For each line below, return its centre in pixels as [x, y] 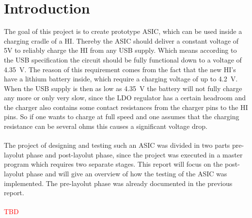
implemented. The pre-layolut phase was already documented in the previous [118, 183]
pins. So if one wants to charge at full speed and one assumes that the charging [122, 117]
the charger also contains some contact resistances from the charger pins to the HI [126, 107]
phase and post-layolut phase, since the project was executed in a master [134, 154]
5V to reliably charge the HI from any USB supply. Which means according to [120, 50]
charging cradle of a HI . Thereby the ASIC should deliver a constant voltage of [121, 40]
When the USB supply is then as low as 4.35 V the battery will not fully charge [123, 88]
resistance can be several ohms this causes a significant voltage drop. [106, 126]
